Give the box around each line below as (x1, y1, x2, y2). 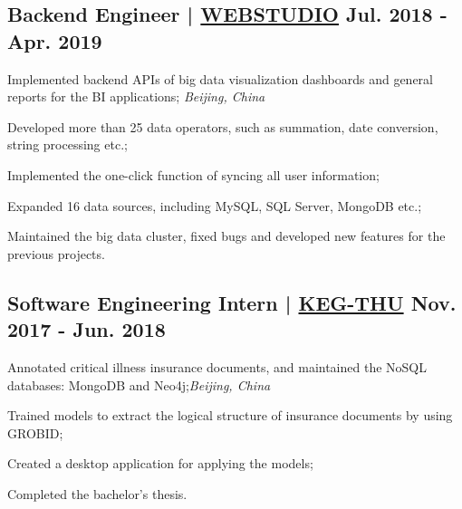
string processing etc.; (7, 135, 128, 154)
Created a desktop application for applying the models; (7, 454, 313, 473)
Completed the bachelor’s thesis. (7, 484, 188, 503)
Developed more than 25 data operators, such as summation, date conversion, (7, 117, 438, 136)
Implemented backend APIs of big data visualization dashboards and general (7, 69, 433, 88)
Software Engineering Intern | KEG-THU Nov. (7, 288, 457, 316)
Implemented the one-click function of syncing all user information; (7, 165, 380, 184)
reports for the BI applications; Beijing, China (7, 87, 265, 106)
